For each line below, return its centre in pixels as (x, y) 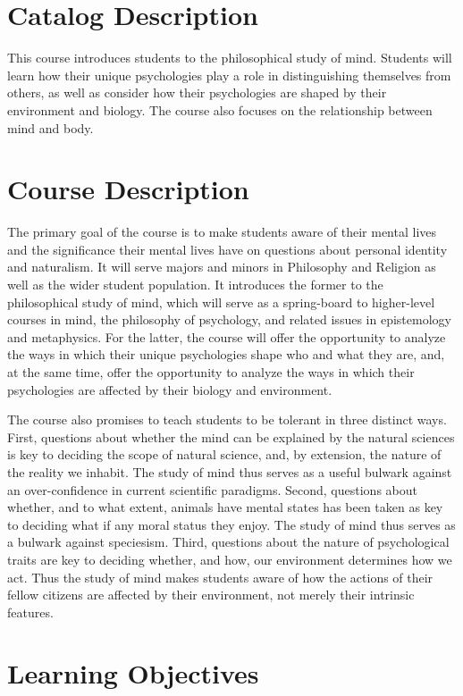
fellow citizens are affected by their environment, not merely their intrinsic (211, 595)
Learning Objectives (133, 673)
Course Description (128, 189)
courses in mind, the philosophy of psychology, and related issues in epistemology (229, 319)
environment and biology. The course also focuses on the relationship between (220, 109)
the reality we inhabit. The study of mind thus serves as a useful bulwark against (230, 471)
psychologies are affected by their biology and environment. (170, 389)
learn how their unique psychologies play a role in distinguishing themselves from (229, 75)
